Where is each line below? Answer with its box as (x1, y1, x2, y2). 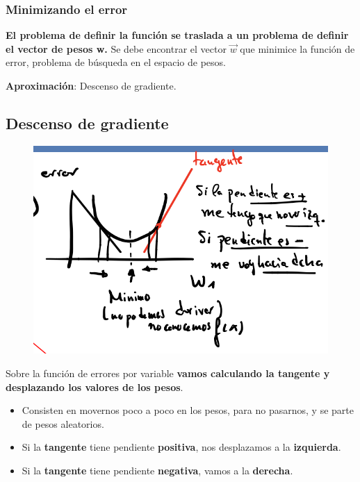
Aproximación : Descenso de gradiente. (6, 78, 177, 92)
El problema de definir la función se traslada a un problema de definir (6, 28, 349, 42)
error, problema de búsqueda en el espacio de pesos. (6, 55, 227, 69)
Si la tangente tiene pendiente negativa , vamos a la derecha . (22, 463, 293, 478)
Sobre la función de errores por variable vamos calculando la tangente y (6, 366, 330, 381)
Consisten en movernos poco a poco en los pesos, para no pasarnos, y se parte (22, 403, 354, 417)
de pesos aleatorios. (22, 416, 104, 431)
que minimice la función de (240, 41, 355, 56)
